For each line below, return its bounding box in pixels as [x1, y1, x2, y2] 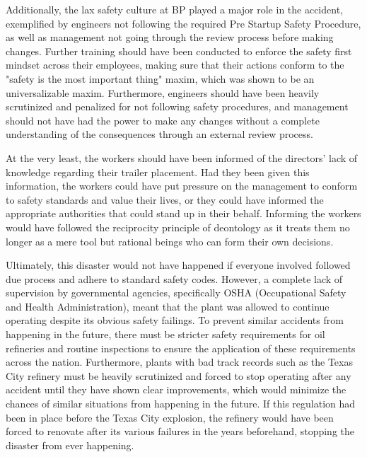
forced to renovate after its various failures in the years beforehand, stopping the [6, 424, 355, 439]
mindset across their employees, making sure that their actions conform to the [6, 57, 344, 72]
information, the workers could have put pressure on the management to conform [6, 178, 358, 193]
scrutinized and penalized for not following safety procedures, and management [6, 99, 349, 114]
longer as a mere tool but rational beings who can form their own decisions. [6, 233, 334, 248]
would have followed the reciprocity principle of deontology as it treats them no [6, 219, 350, 234]
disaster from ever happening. [6, 437, 134, 452]
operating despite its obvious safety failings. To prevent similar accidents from [6, 313, 344, 328]
